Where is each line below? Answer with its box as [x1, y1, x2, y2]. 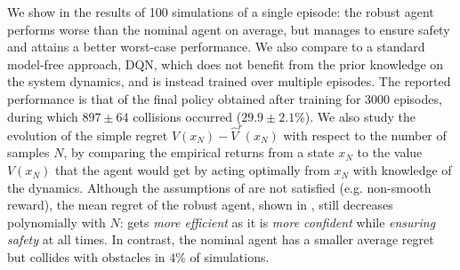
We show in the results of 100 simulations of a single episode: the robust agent [7, 3, 434, 20]
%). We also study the [295, 107, 416, 125]
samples [7, 143, 50, 162]
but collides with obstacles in [7, 248, 165, 266]
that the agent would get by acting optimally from [54, 161, 330, 179]
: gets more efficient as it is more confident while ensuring [119, 212, 436, 231]
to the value [357, 143, 423, 162]
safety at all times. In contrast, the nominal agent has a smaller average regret [7, 230, 434, 249]
